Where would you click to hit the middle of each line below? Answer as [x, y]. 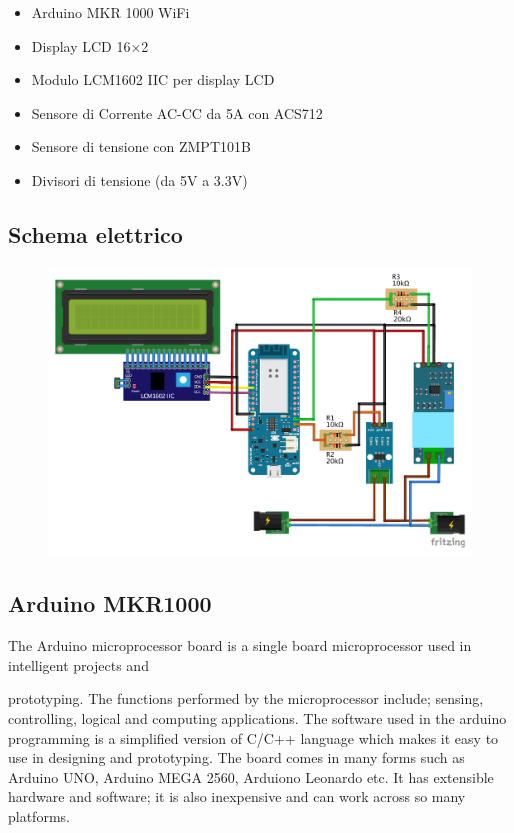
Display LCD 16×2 [90, 45]
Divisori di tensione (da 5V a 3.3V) [139, 179]
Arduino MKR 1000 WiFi [110, 12]
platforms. [39, 815]
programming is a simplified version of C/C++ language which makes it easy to [253, 737]
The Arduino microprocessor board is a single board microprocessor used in [240, 645]
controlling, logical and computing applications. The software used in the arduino [257, 717]
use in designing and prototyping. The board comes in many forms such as [236, 757]
